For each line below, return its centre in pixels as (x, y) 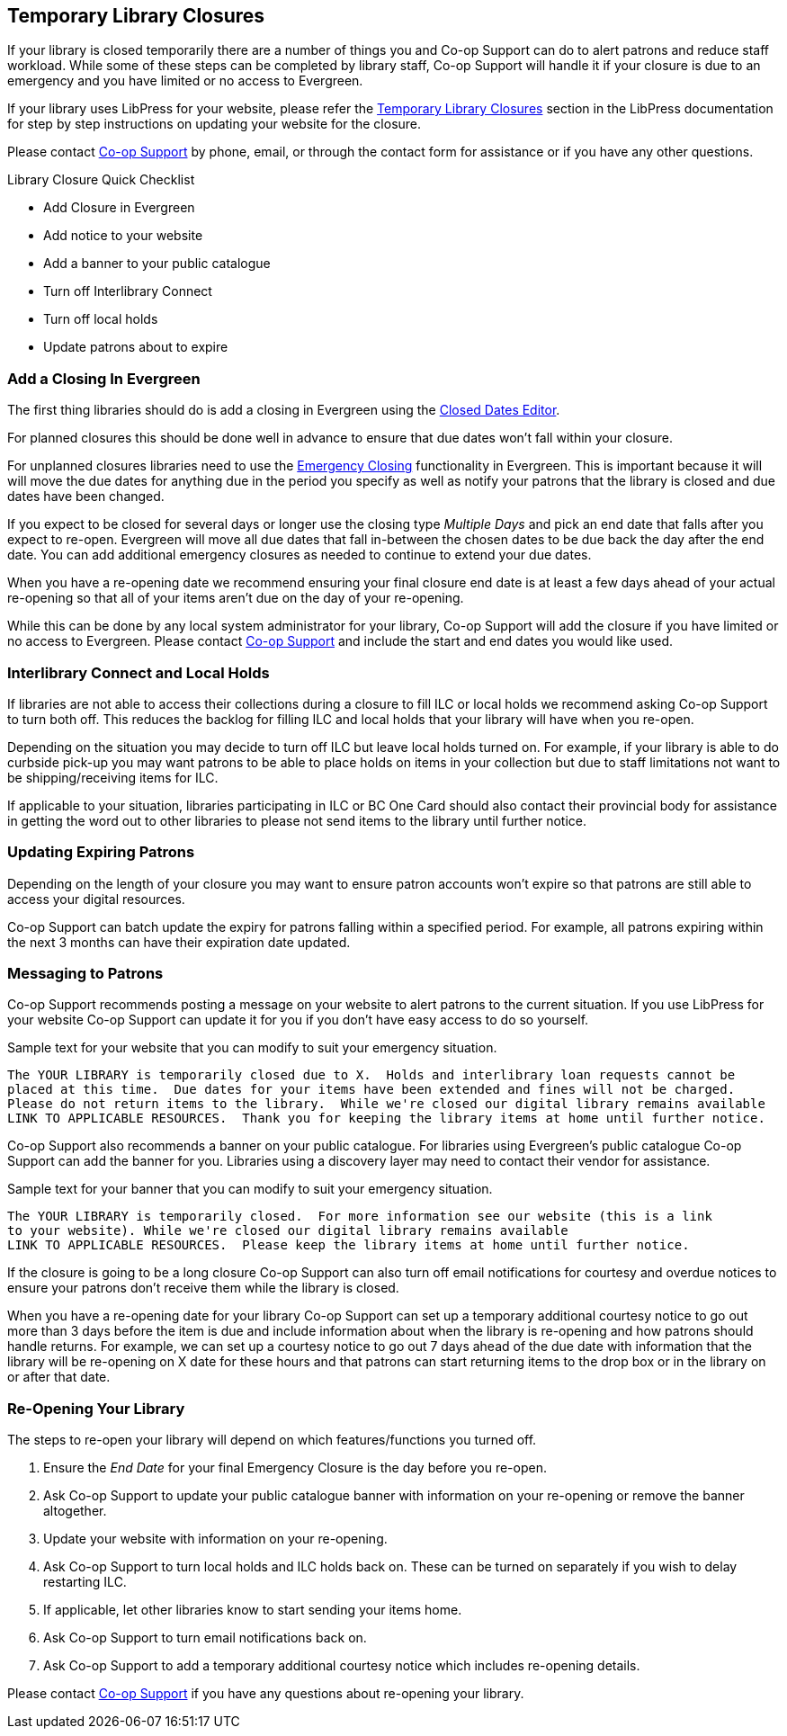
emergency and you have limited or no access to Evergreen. (185, 81)
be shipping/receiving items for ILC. (113, 777)
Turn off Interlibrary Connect (128, 291)
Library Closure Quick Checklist (101, 180)
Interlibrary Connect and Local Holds (139, 672)
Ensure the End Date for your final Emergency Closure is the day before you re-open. (295, 1468)
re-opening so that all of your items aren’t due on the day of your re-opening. (236, 598)
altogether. (75, 1511)
